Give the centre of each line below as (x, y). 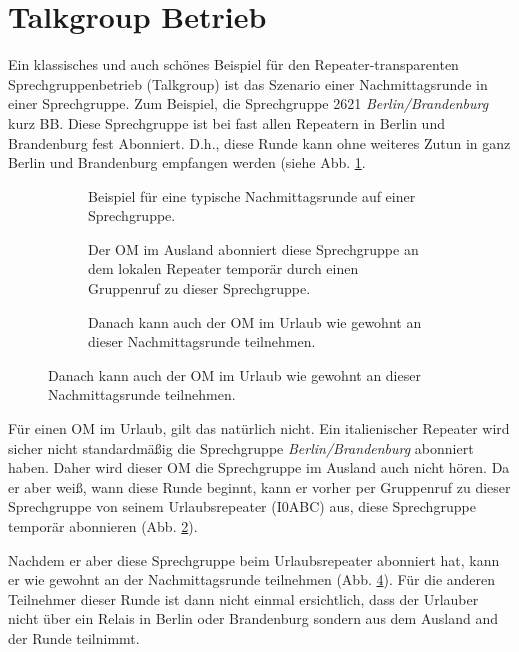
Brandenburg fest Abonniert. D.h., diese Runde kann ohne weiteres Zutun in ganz (259, 142)
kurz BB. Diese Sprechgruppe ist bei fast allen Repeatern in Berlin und (226, 122)
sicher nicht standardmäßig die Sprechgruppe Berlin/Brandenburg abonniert (241, 447)
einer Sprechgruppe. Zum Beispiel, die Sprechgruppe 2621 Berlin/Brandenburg (248, 103)
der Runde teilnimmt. (74, 637)
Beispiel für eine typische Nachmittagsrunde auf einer (252, 195)
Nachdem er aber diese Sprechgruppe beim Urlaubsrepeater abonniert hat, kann (254, 559)
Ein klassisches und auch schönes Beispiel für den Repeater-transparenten (233, 64)
